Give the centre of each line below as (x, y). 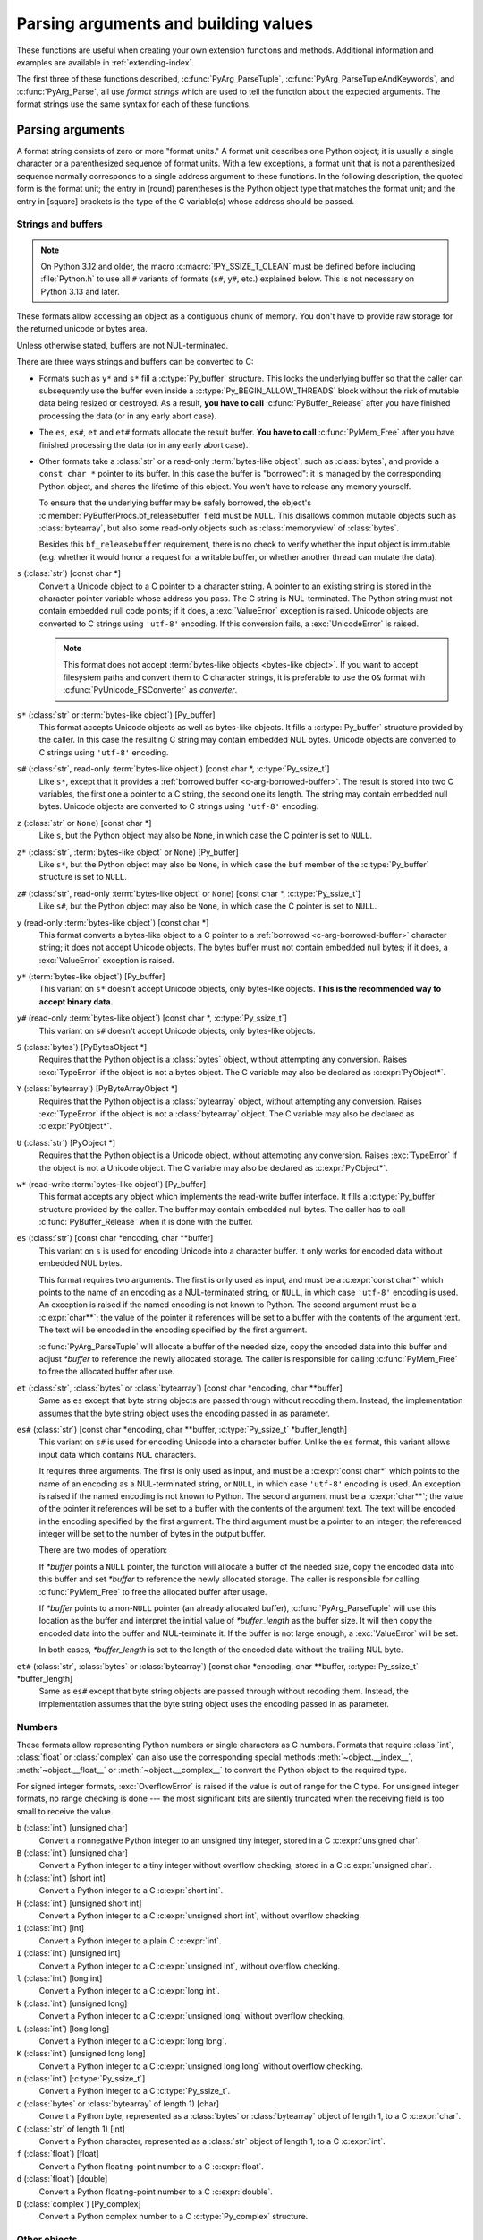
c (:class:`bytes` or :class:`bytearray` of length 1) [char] (118, 2103)
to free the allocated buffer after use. (107, 1372)
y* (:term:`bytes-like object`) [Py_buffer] (91, 977)
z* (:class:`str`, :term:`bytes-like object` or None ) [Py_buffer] (127, 852)
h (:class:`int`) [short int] (61, 1878)
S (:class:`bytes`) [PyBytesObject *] (82, 1047)
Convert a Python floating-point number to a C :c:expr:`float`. (151, 2166)
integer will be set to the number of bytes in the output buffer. (152, 1534)
